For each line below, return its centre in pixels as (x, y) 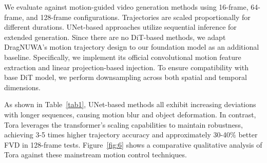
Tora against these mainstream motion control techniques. (96, 155)
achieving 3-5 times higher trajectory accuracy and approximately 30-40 (117, 135)
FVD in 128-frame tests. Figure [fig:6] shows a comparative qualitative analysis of (133, 144)
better (248, 135)
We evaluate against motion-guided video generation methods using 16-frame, (126, 7)
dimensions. (22, 87)
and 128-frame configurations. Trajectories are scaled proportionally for (138, 17)
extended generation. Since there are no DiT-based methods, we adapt (115, 37)
